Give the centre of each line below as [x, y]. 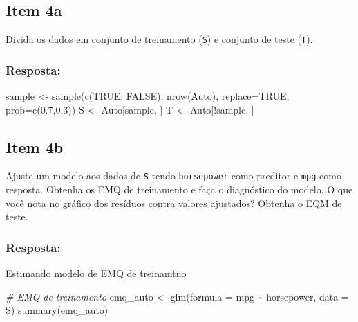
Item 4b [35, 146]
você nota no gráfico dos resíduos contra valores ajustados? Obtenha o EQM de [174, 203]
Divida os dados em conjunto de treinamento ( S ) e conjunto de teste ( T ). [159, 39]
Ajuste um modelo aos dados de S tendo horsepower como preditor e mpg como [173, 176]
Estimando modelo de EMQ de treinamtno [96, 273]
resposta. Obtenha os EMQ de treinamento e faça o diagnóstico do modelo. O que [179, 189]
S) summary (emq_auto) [57, 310]
